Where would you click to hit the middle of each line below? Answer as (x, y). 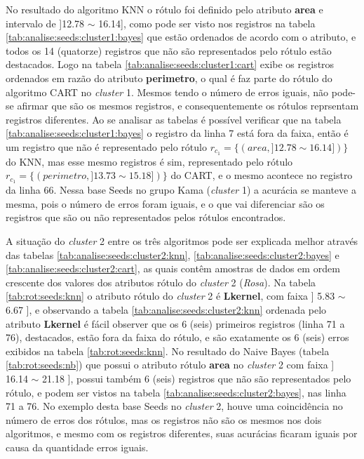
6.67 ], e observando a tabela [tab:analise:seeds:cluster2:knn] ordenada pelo (166, 310)
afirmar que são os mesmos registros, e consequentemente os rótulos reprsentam (188, 106)
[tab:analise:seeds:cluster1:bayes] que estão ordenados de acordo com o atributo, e (181, 37)
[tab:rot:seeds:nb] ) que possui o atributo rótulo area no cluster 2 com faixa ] (170, 365)
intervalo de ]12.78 (45, 23)
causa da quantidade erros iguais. (77, 447)
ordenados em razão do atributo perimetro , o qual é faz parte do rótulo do (169, 78)
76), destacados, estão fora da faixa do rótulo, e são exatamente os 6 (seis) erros (177, 337)
